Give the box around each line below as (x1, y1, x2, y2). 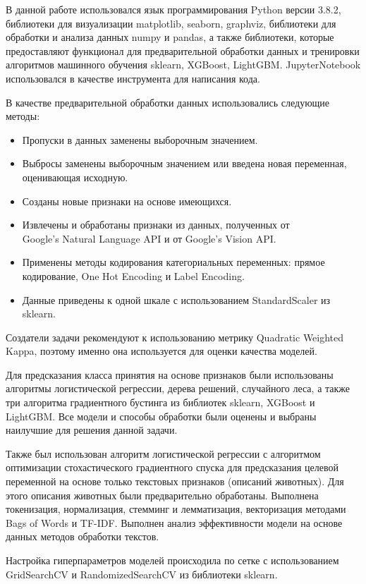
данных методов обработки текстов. (6, 529, 159, 544)
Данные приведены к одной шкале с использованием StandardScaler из (22, 292, 331, 307)
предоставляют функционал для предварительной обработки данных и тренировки (6, 43, 360, 58)
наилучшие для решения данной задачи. (6, 422, 178, 437)
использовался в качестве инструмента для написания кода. (6, 71, 260, 85)
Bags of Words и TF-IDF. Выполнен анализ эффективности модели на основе (6, 515, 343, 530)
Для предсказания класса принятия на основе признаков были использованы (6, 367, 334, 382)
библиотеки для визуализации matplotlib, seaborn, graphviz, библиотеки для (6, 16, 336, 30)
